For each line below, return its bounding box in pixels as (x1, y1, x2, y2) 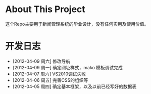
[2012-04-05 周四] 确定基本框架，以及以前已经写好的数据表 (12, 83, 137, 89)
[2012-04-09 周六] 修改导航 (12, 58, 71, 64)
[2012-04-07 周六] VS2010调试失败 (12, 71, 86, 77)
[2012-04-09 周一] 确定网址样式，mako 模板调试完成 (12, 64, 123, 70)
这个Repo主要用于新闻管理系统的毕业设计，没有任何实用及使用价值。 (5, 21, 149, 27)
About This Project (5, 4, 86, 15)
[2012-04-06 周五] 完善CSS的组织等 (12, 77, 88, 83)
